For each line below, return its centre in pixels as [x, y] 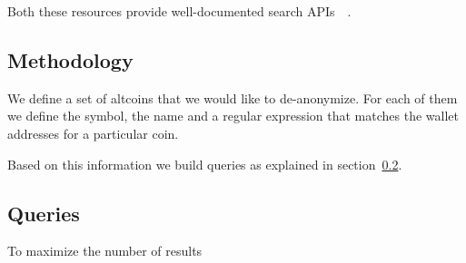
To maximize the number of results [105, 251]
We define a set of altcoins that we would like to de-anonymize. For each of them [233, 97]
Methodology [70, 59]
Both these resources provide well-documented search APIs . [179, 11]
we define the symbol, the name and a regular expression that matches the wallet [233, 116]
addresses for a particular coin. [93, 133]
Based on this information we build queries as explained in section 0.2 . [205, 164]
